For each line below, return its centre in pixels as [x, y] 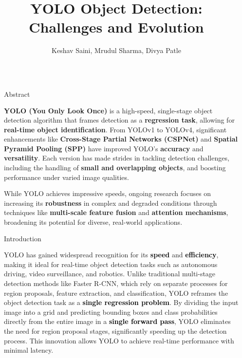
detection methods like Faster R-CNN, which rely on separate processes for [116, 283]
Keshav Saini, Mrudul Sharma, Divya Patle [116, 50]
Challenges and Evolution [116, 27]
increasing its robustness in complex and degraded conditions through [111, 203]
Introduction [23, 238]
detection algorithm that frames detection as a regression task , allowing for [119, 120]
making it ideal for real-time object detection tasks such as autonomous [111, 264]
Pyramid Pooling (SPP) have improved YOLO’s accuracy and [104, 148]
